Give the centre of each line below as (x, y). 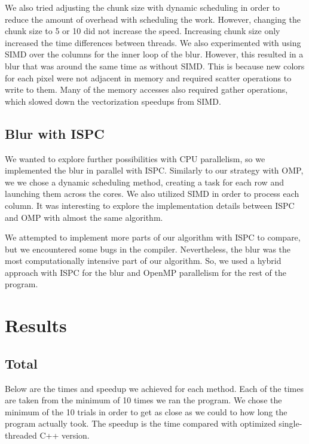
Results (36, 325)
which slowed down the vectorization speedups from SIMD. (113, 101)
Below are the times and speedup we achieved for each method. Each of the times (154, 388)
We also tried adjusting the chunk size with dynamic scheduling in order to (143, 7)
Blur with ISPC (55, 133)
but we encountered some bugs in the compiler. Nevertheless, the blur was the (148, 249)
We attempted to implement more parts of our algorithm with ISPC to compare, (153, 237)
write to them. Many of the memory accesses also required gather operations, (146, 89)
